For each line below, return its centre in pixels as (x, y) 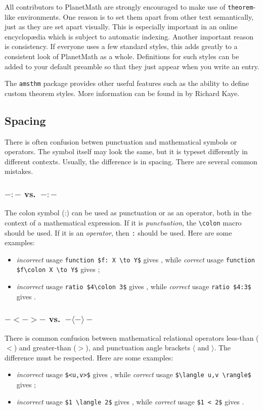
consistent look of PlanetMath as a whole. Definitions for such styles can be (122, 56)
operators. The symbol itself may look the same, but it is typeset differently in (126, 151)
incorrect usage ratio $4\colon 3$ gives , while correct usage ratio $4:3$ (134, 286)
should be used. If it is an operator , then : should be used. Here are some (118, 232)
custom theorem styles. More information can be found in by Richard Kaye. (122, 93)
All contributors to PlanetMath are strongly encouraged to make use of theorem (129, 7)
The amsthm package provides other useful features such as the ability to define (127, 83)
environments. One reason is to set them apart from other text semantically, (136, 16)
